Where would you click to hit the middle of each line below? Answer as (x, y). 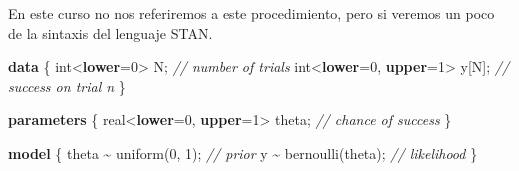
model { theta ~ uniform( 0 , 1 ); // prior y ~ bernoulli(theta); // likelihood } (243, 152)
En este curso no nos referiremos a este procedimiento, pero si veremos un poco (251, 13)
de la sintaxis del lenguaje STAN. (110, 32)
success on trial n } (67, 85)
